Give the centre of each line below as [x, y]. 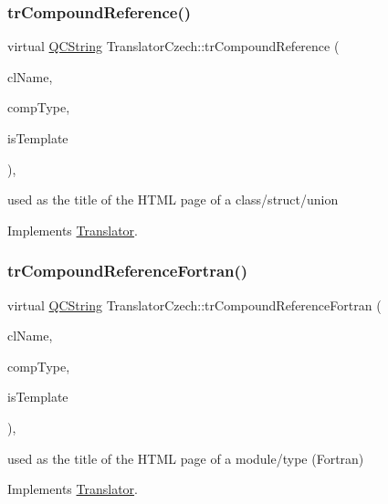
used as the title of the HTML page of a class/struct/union [173, 199]
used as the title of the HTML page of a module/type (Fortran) [186, 458]
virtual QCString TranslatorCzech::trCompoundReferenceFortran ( [194, 304]
